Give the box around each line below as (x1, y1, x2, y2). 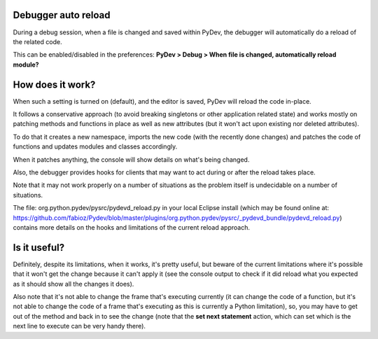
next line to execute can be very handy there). (13, 322, 146, 331)
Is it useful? (13, 242, 65, 254)
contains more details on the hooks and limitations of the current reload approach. (13, 223, 250, 231)
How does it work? (13, 78, 96, 90)
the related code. (13, 37, 62, 46)
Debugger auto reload (13, 9, 111, 21)
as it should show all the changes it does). (13, 279, 134, 288)
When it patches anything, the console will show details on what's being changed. (13, 155, 250, 164)
